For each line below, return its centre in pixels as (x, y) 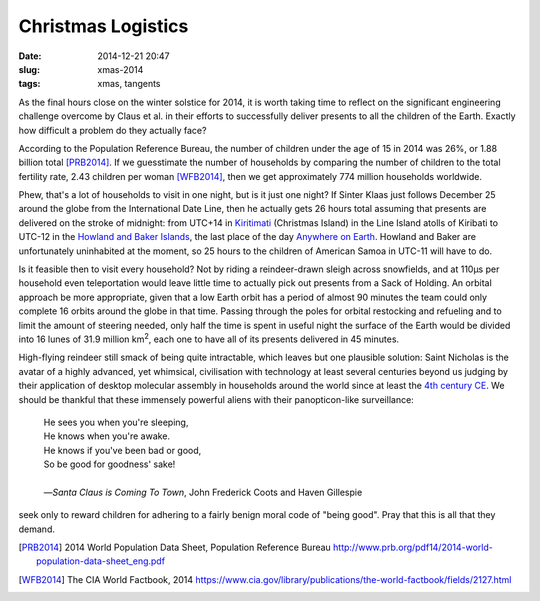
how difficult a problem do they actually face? (112, 130)
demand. (36, 529)
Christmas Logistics (103, 26)
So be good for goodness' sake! (109, 464)
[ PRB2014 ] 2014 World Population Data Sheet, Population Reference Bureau (175, 547)
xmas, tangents (129, 84)
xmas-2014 (120, 69)
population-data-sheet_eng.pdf (100, 561)
